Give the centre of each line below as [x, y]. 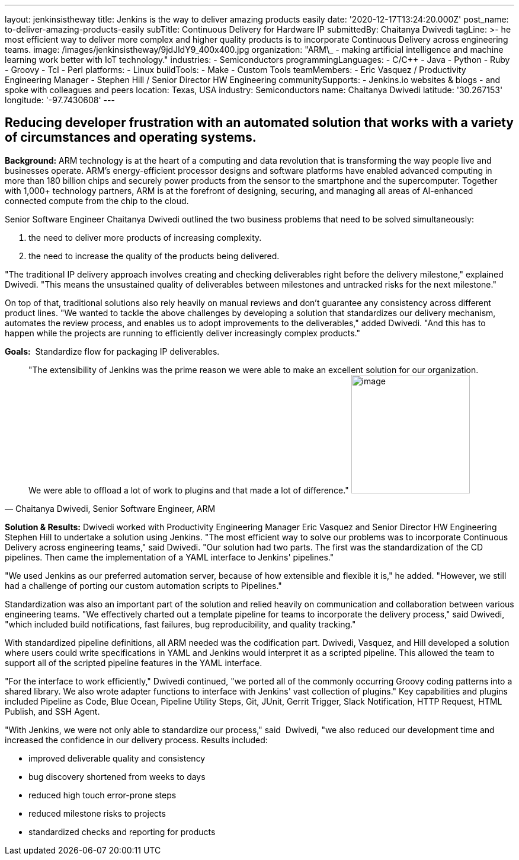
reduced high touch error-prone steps [102, 795]
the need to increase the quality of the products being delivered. [154, 256]
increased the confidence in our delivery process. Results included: [136, 740]
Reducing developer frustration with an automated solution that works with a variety [259, 123]
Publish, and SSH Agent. [52, 711]
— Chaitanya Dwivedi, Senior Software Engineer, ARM [110, 508]
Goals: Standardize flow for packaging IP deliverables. [112, 351]
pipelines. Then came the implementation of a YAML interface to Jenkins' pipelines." [169, 557]
